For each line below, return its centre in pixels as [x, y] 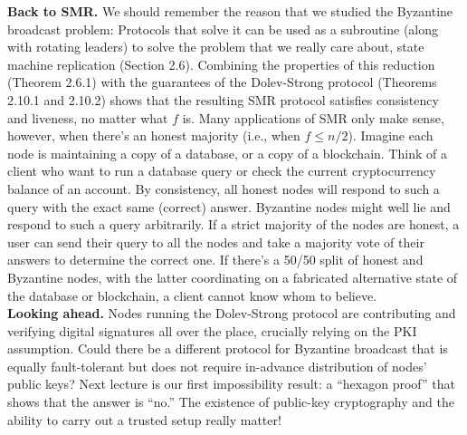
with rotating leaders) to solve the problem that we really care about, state [216, 47]
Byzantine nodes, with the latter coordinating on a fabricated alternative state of [233, 277]
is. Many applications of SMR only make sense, [313, 117]
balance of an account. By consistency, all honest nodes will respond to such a [224, 188]
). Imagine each [391, 135]
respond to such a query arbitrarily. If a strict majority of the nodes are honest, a [233, 224]
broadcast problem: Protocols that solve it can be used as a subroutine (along [223, 29]
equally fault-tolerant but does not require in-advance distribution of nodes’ [217, 366]
